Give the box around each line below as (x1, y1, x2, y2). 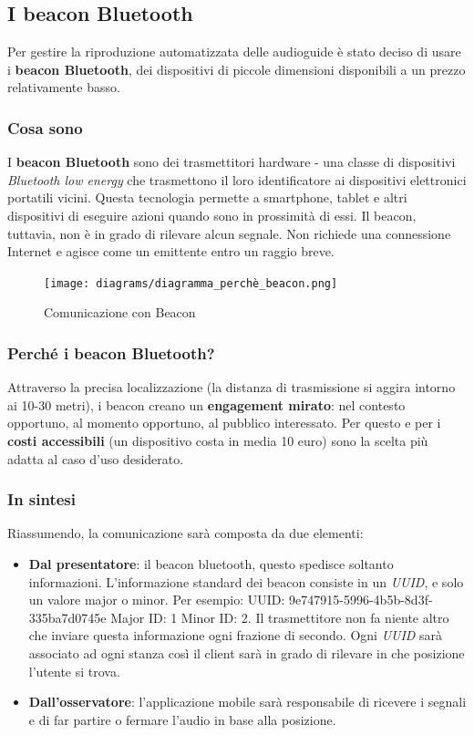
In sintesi (7, 488, 77, 511)
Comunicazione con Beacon (44, 303, 196, 322)
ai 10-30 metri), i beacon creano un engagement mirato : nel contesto (7, 395, 406, 414)
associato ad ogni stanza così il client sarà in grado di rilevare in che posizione (28, 643, 465, 662)
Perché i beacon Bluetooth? (7, 341, 215, 364)
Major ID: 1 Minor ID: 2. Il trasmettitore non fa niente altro (110, 607, 449, 626)
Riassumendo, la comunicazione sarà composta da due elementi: (7, 523, 364, 543)
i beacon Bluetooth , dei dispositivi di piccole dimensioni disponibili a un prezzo (7, 59, 466, 78)
